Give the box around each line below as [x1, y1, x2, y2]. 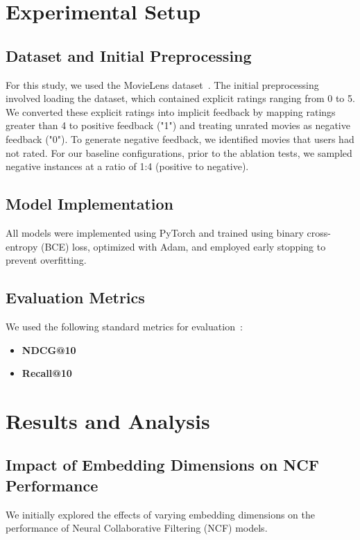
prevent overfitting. [6, 253, 87, 267]
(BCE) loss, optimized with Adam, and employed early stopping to [40, 239, 326, 253]
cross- [307, 225, 331, 239]
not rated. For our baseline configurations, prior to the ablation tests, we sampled [6, 145, 352, 160]
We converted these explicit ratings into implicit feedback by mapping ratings [6, 104, 336, 119]
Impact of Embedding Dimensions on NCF [6, 454, 319, 475]
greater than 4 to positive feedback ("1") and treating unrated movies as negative [6, 118, 350, 133]
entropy [6, 239, 38, 253]
